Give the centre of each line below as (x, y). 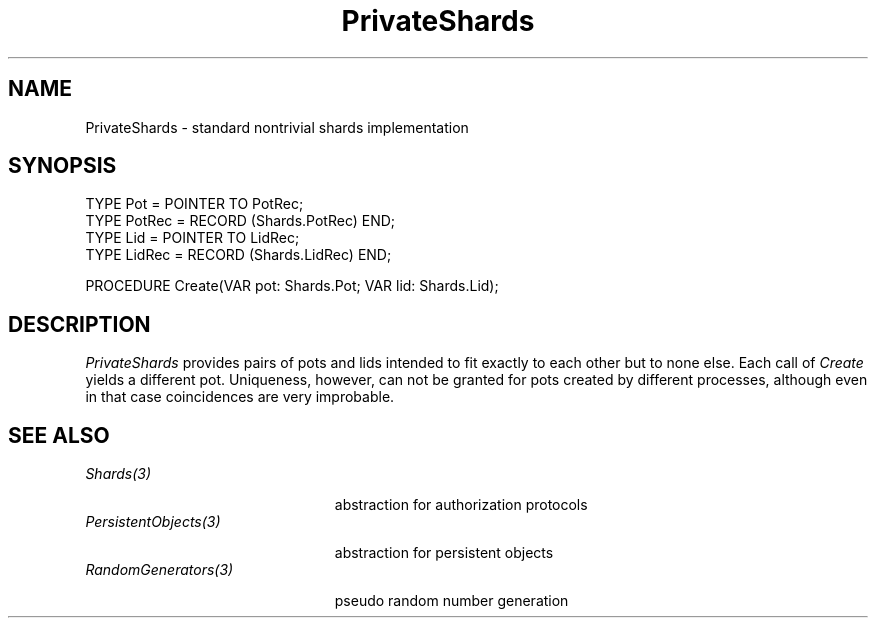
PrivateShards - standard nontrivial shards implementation (277, 127)
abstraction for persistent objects (444, 553)
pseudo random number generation (451, 601)
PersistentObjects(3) (153, 522)
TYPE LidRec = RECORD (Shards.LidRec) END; (238, 255)
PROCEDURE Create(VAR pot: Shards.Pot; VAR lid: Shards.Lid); (292, 286)
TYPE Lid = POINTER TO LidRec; (192, 238)
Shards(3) (118, 474)
